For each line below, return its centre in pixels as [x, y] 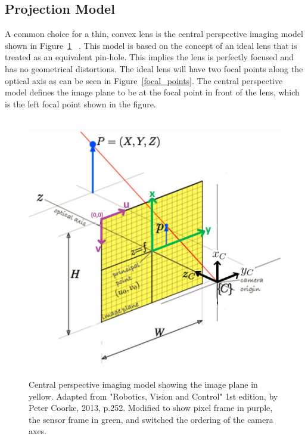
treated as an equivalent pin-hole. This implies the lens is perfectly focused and [150, 57]
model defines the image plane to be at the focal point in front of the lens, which [152, 92]
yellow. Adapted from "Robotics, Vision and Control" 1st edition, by [153, 396]
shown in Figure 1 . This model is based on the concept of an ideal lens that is [151, 45]
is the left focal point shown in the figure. [80, 103]
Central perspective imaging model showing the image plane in [143, 384]
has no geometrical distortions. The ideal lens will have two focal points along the [154, 68]
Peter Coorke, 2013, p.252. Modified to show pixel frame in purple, [151, 408]
